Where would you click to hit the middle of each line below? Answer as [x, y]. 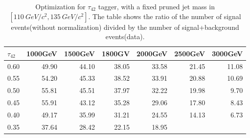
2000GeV [152, 53]
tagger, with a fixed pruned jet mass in [156, 6]
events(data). [125, 36]
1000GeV [42, 53]
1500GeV [80, 53]
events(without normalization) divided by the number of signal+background [125, 27]
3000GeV [227, 53]
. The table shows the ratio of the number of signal [165, 16]
